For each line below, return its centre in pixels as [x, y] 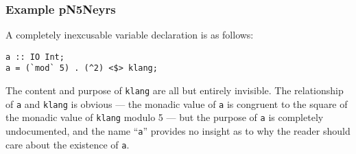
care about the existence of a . [68, 144]
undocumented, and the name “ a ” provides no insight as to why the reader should [178, 131]
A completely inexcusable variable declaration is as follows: [130, 35]
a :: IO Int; [35, 57]
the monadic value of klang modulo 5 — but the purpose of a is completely [165, 117]
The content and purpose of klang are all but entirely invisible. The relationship [175, 90]
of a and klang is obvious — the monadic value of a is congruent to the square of [177, 103]
